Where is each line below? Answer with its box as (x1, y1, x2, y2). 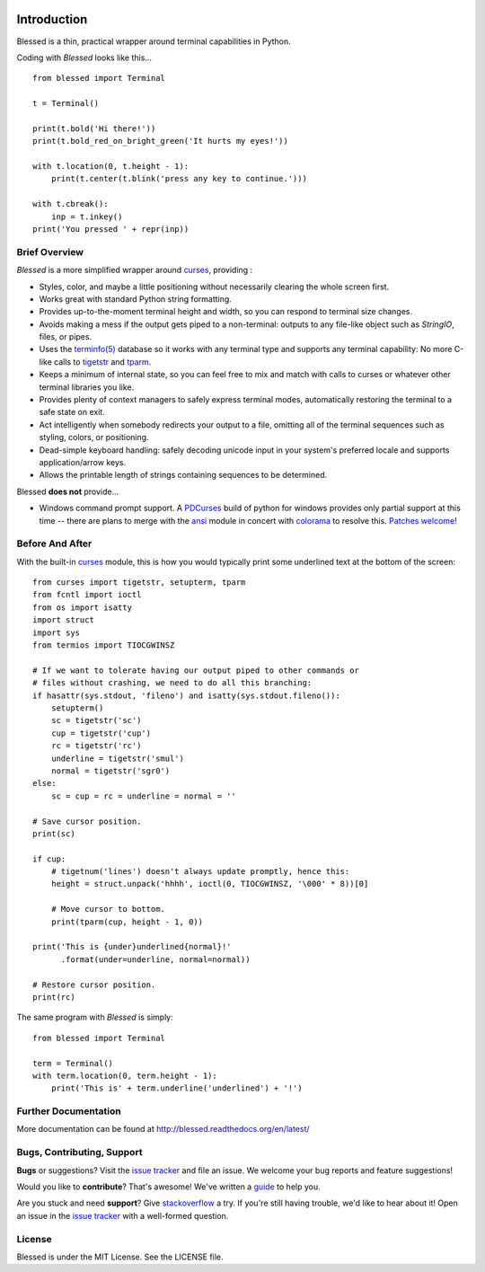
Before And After (16, 537, 93, 550)
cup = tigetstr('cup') (50, 728, 152, 738)
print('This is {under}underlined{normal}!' (32, 941, 233, 952)
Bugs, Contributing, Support (16, 1146, 143, 1159)
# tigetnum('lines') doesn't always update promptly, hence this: (50, 867, 350, 877)
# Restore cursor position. (32, 979, 156, 990)
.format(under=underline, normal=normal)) (60, 954, 251, 965)
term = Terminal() (32, 1058, 114, 1068)
